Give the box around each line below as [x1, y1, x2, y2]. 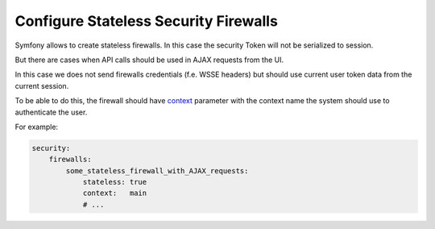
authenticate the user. [14, 107, 88, 117]
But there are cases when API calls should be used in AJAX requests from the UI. [14, 55, 284, 65]
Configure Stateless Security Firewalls [14, 12, 278, 30]
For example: [14, 122, 59, 131]
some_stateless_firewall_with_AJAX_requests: [65, 166, 249, 175]
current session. [14, 81, 69, 90]
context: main [82, 189, 147, 198]
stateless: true [82, 177, 147, 187]
